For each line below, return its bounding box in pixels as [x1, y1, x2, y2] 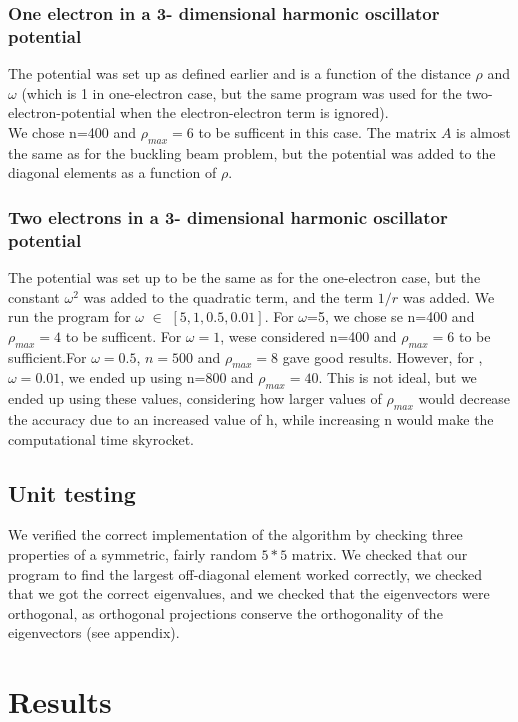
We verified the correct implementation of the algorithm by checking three [8, 524, 463, 545]
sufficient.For [8, 346, 87, 367]
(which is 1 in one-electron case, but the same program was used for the [21, 82, 462, 103]
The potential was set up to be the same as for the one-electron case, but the [8, 267, 481, 288]
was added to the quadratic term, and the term [83, 286, 374, 307]
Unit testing [8, 477, 136, 508]
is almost [456, 121, 511, 142]
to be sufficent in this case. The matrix [198, 121, 437, 142]
